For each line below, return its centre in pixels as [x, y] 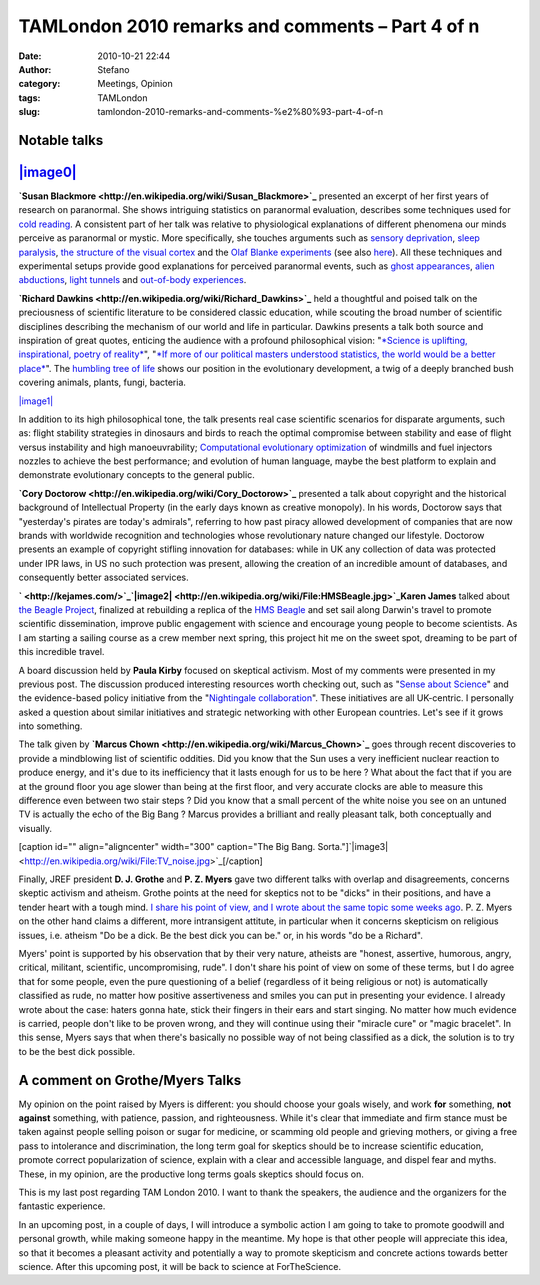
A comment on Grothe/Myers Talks [130, 1080]
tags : [29, 97]
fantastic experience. [62, 1206]
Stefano [113, 69]
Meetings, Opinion [135, 84]
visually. [35, 828]
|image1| [36, 401]
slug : [29, 112]
